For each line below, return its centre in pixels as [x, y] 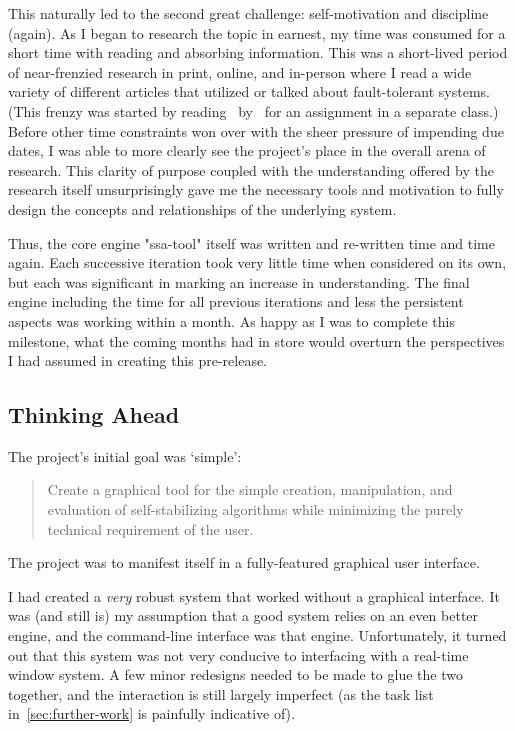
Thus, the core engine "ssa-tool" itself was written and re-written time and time [251, 242]
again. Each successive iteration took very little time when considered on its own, [257, 262]
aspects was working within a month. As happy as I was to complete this [231, 320]
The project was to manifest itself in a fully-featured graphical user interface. [244, 562]
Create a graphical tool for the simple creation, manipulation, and [250, 489]
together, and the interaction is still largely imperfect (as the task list [221, 693]
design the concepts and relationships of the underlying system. [202, 208]
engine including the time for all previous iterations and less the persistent [236, 301]
